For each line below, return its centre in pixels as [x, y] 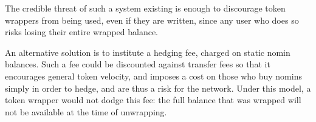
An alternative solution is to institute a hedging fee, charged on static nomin [148, 52]
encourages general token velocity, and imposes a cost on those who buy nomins [153, 76]
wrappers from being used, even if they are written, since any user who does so [152, 20]
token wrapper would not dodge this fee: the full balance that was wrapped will [153, 100]
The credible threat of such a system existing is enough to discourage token [145, 8]
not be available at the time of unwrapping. [86, 111]
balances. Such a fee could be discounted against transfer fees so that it [138, 64]
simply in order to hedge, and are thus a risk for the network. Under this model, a [158, 88]
